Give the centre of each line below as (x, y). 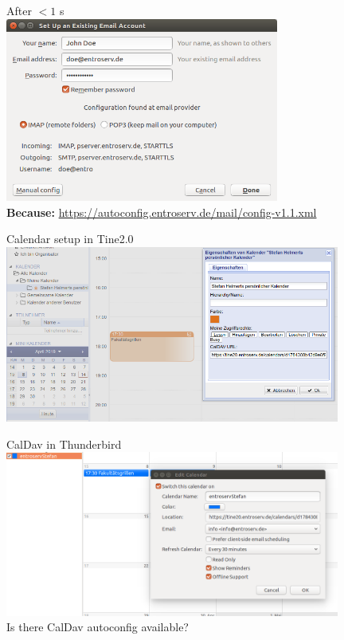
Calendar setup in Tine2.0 (70, 239)
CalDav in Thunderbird (64, 444)
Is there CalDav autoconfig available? (98, 627)
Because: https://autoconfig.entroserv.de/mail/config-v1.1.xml (162, 212)
